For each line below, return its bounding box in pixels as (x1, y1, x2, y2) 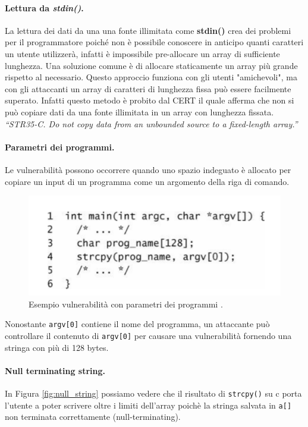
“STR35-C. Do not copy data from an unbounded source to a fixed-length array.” (5, 117, 298, 130)
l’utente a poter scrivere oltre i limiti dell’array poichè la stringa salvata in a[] (5, 398, 292, 411)
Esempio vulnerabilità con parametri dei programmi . (29, 297, 223, 310)
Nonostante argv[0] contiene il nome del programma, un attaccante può (5, 318, 270, 330)
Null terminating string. (5, 364, 106, 376)
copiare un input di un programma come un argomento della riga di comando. (5, 175, 290, 187)
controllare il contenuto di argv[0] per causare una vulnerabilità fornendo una (5, 329, 292, 341)
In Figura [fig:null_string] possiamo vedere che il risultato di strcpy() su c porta (5, 387, 302, 399)
